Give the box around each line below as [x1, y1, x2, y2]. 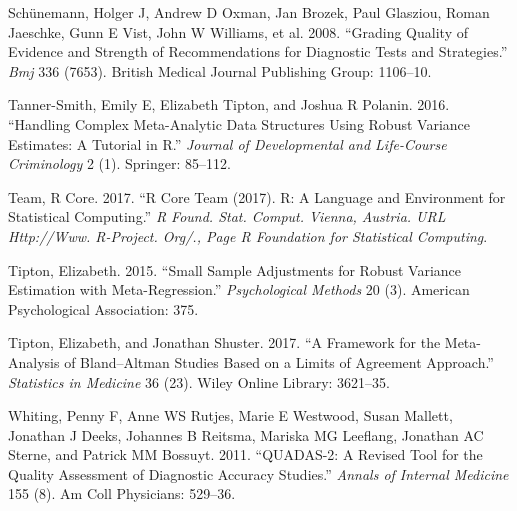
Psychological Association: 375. [8, 298, 199, 319]
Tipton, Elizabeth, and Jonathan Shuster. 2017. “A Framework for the [8, 332, 441, 353]
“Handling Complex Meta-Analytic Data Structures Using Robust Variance [8, 113, 470, 134]
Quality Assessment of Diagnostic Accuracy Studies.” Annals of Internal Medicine [8, 463, 509, 484]
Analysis [8, 351, 60, 372]
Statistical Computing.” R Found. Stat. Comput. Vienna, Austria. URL [8, 206, 446, 227]
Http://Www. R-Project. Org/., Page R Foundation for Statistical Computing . [8, 225, 488, 246]
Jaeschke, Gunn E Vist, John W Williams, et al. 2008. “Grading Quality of [8, 21, 468, 42]
